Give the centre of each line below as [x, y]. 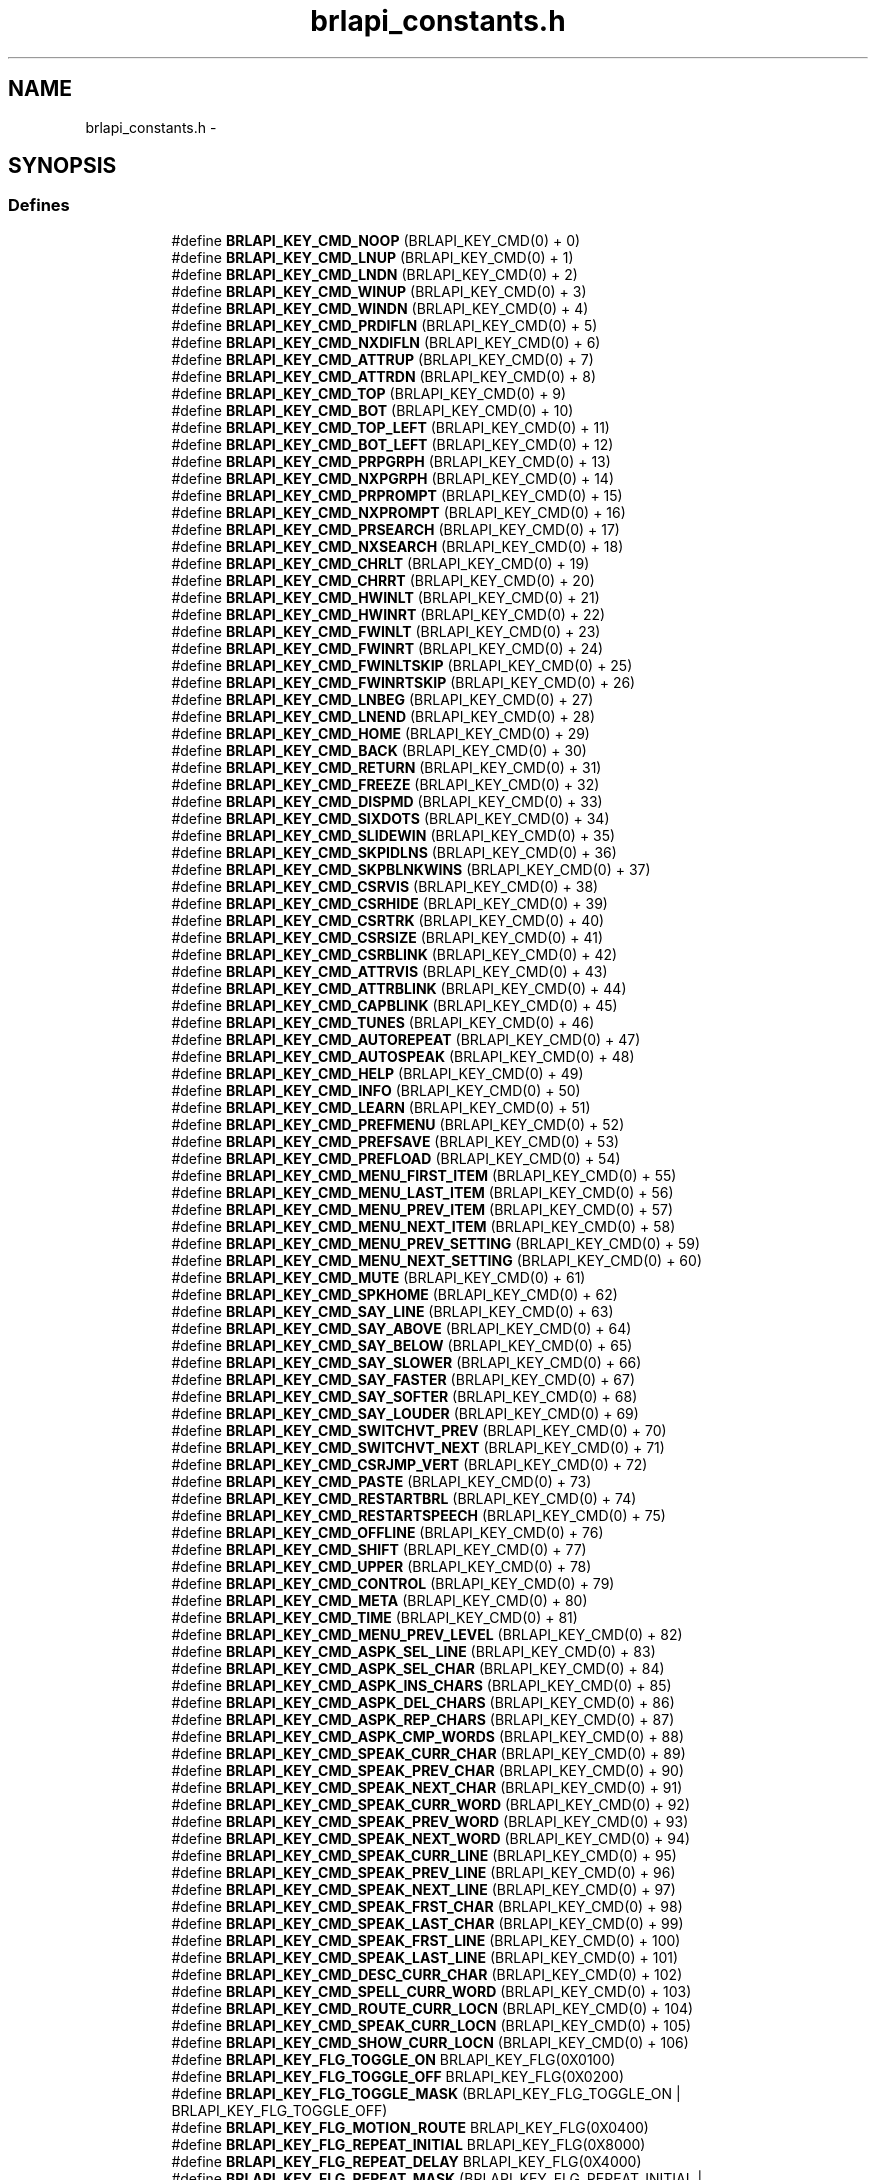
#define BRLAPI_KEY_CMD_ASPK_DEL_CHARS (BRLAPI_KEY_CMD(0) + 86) [423, 1702]
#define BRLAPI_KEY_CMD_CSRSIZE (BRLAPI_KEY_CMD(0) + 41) [387, 937]
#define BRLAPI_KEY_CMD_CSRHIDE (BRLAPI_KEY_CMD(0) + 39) [389, 903]
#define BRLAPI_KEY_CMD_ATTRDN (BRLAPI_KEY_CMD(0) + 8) [384, 376]
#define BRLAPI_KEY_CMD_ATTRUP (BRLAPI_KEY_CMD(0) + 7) [382, 359]
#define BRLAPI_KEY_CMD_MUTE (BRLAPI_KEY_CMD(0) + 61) [378, 1277]
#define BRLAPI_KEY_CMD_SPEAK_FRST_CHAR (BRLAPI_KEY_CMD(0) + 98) [427, 1906]
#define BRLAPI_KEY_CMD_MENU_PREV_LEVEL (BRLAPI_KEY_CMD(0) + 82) [427, 1634]
